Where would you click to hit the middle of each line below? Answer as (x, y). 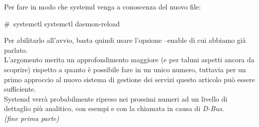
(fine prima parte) (32, 118)
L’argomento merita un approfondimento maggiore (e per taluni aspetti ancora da (129, 60)
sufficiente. (20, 89)
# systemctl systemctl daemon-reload (62, 23)
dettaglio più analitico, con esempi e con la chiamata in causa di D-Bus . (114, 108)
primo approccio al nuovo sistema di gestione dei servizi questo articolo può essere (129, 79)
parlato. (16, 50)
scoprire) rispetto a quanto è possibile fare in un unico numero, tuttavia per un (125, 69)
